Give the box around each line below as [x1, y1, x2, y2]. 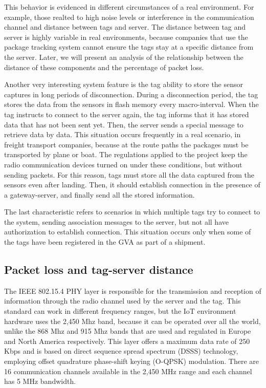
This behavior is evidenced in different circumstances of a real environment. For [4, 2, 254, 12]
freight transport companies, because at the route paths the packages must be [4, 139, 249, 149]
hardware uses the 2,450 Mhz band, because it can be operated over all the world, [4, 315, 261, 326]
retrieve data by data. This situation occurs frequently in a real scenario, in [4, 129, 241, 140]
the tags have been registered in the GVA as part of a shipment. [4, 236, 206, 247]
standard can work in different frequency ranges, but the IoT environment [4, 306, 236, 316]
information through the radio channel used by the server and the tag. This [4, 295, 241, 306]
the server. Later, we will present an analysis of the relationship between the [4, 51, 243, 62]
